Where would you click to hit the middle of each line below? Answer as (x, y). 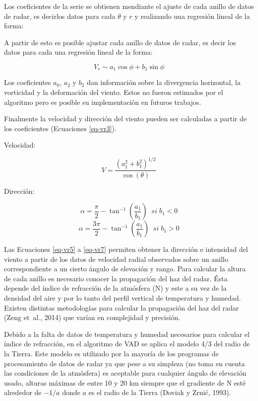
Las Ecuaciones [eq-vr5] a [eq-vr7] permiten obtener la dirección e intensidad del (126, 249)
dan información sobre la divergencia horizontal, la (163, 82)
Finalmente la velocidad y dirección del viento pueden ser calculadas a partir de (125, 119)
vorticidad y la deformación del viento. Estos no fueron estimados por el (114, 92)
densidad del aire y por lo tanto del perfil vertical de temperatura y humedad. (123, 298)
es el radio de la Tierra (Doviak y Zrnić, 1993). (160, 392)
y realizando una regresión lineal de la (192, 16)
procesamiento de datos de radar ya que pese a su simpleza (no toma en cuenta (125, 363)
